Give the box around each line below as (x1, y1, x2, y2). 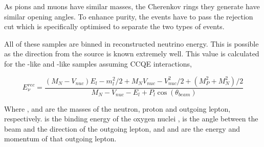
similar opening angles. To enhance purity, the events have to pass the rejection (4, 11, 253, 22)
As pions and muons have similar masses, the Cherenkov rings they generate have (4, 1, 260, 11)
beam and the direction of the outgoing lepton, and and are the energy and (4, 123, 240, 134)
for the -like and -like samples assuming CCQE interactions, (4, 58, 192, 69)
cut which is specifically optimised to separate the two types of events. (4, 21, 225, 32)
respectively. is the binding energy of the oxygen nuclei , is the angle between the (4, 113, 258, 124)
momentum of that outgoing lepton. (4, 133, 117, 144)
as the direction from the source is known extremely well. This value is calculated (4, 48, 259, 59)
